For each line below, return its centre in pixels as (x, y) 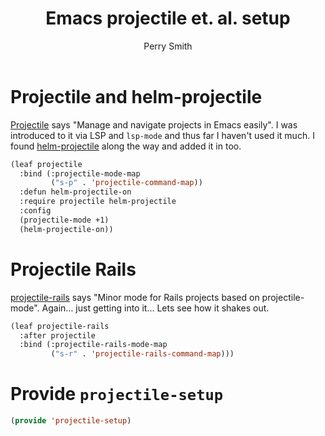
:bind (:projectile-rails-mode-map (93, 345)
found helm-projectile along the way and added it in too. (126, 146)
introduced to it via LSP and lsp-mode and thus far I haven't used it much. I (162, 135)
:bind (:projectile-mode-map (80, 173)
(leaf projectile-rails (60, 326)
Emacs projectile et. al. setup (168, 18)
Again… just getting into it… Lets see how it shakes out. (155, 308)
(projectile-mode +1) (64, 220)
